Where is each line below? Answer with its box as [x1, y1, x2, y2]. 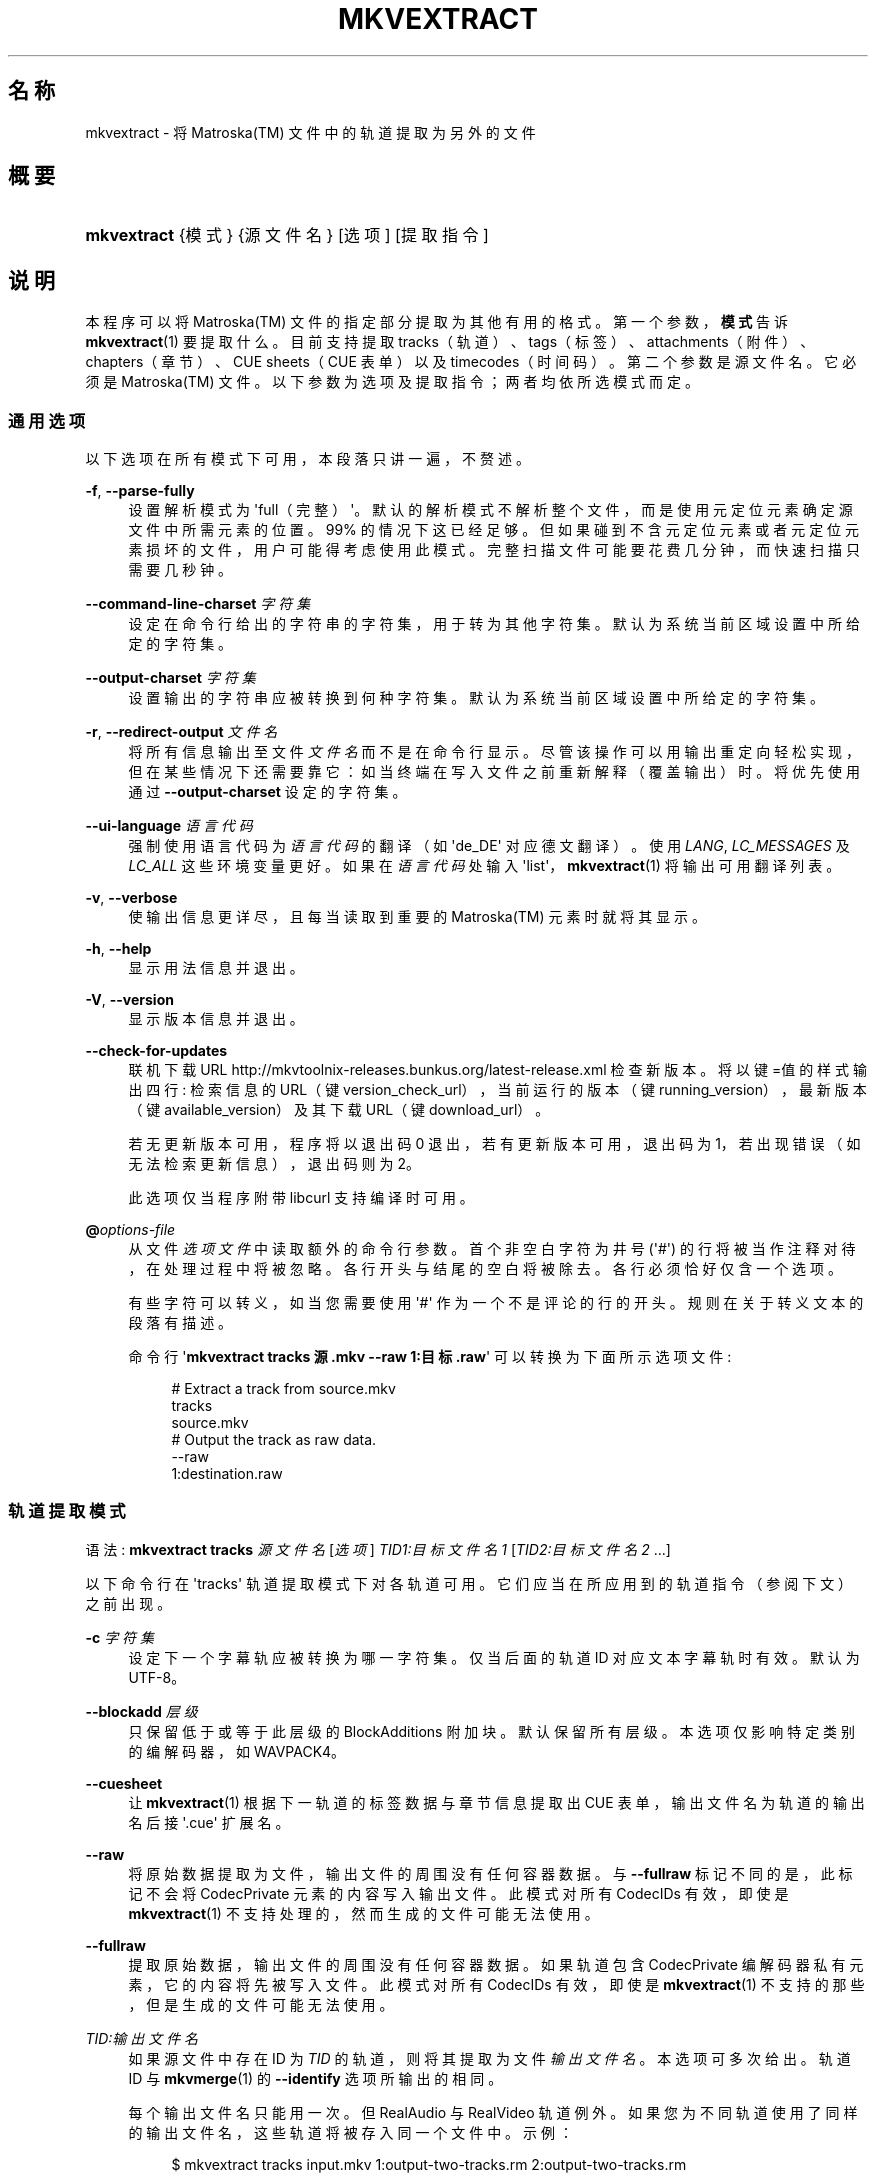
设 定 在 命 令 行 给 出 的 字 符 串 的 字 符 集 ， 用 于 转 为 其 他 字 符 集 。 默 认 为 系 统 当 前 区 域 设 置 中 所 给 [128, 615, 860, 633]
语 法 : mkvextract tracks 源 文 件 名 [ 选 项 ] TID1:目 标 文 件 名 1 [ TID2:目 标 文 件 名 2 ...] [85, 1540, 671, 1558]
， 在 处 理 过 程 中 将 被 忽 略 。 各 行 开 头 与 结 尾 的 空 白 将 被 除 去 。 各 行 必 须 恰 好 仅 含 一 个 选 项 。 [128, 1260, 842, 1278]
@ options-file [85, 1221, 176, 1239]
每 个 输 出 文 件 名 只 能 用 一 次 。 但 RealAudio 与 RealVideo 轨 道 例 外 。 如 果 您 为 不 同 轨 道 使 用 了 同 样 [128, 2103, 858, 2121]
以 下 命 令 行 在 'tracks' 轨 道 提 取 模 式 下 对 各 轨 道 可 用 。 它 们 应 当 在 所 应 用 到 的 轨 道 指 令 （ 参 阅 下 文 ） [85, 1574, 853, 1592]
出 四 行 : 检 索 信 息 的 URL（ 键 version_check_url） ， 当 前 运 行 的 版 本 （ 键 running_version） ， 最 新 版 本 [128, 1081, 867, 1099]
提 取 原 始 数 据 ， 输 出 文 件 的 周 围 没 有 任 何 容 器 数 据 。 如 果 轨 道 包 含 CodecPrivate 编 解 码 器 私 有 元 [128, 1955, 864, 1973]
